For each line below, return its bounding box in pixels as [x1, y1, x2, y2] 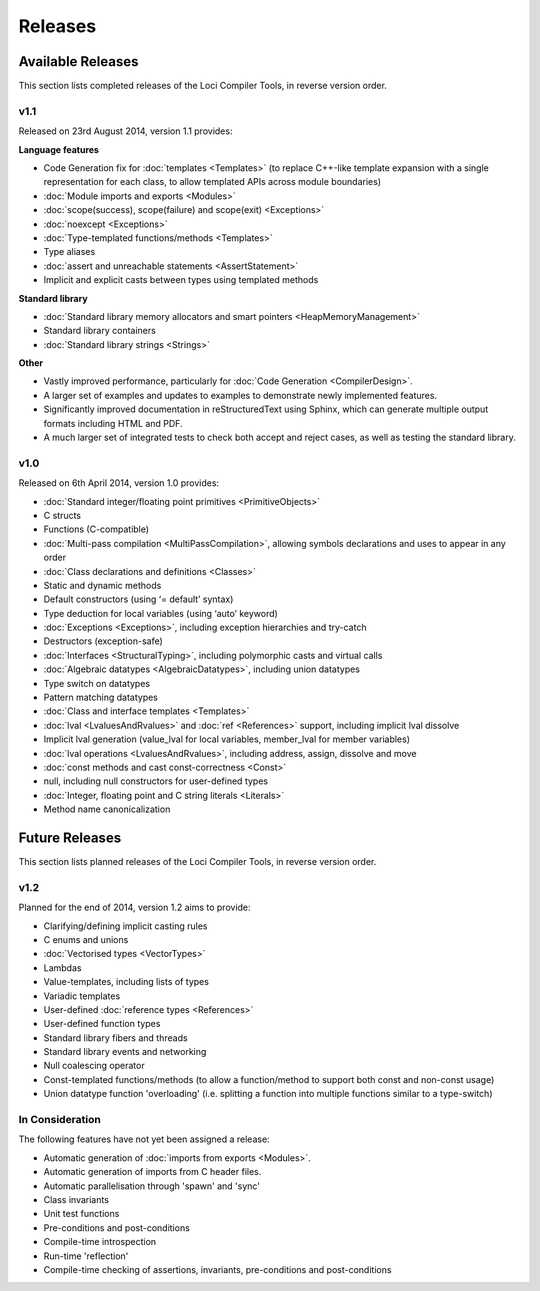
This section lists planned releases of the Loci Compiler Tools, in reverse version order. [18, 856, 377, 868]
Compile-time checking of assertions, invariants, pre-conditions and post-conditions [43, 1263, 392, 1275]
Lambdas [43, 961, 82, 974]
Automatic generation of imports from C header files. [43, 1166, 262, 1178]
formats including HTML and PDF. [43, 417, 184, 429]
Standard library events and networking [43, 1046, 207, 1058]
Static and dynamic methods [43, 579, 162, 591]
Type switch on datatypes [43, 677, 150, 689]
